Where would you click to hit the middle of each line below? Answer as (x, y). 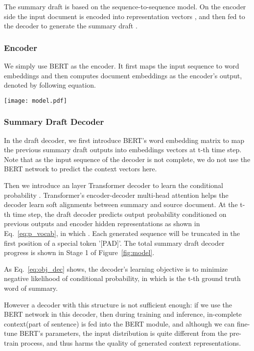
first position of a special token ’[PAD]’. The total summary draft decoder (114, 243)
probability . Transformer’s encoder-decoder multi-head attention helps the (116, 195)
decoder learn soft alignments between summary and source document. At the (121, 204)
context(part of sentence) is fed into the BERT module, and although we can (119, 323)
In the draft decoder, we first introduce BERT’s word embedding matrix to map (124, 140)
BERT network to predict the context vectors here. (81, 169)
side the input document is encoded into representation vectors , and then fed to (125, 16)
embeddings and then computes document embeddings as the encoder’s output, (123, 75)
